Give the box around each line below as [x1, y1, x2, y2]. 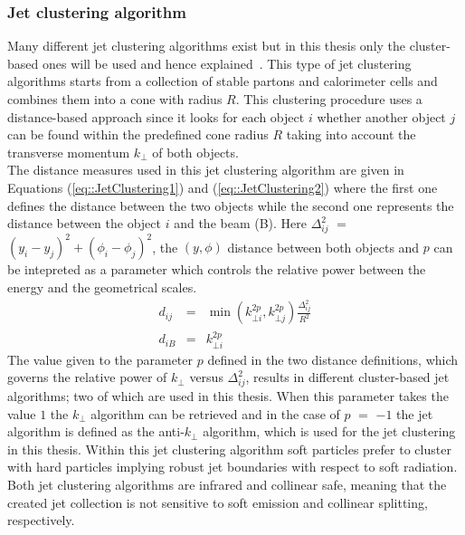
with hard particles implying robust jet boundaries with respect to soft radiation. [7, 457, 458, 476]
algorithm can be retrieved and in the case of [90, 404, 340, 423]
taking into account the [286, 125, 416, 144]
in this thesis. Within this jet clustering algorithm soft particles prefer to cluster [7, 439, 451, 458]
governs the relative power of [7, 368, 167, 387]
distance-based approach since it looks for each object [7, 107, 305, 126]
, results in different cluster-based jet [245, 368, 450, 387]
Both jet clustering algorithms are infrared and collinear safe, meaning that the [7, 475, 447, 494]
